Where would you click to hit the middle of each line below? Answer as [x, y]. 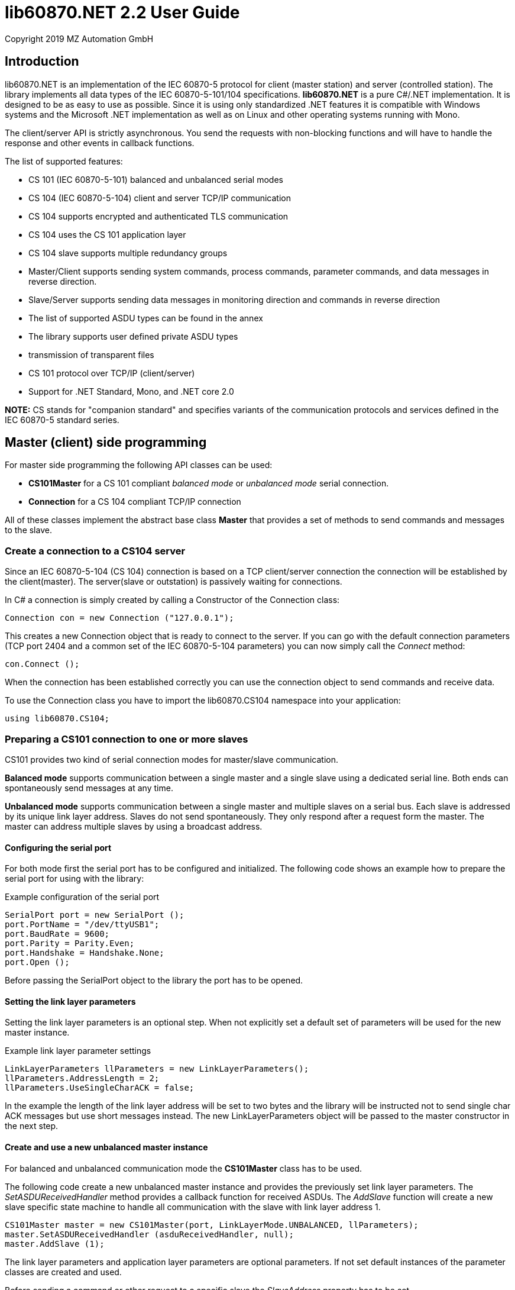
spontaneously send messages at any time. [89, 788]
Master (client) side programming [106, 443]
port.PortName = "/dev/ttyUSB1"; [82, 925]
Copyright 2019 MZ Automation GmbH [79, 38]
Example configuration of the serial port [82, 897]
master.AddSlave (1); [55, 1244]
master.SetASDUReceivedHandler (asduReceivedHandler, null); [149, 1234]
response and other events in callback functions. [100, 143]
